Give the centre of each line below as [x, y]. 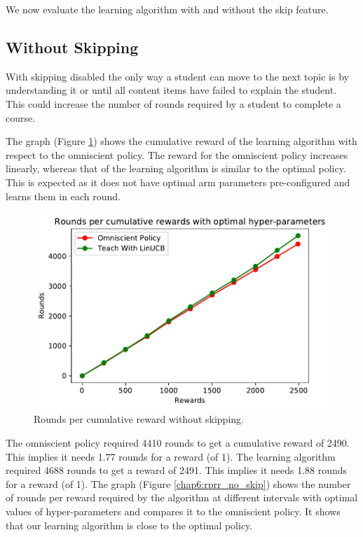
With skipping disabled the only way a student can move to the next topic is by [177, 76]
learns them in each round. [63, 196]
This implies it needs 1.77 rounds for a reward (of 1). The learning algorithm [171, 456]
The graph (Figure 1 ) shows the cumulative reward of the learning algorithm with [181, 141]
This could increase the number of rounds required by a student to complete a [173, 103]
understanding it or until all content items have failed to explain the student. [171, 90]
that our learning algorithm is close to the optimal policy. [129, 525]
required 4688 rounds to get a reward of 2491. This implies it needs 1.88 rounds [177, 470]
